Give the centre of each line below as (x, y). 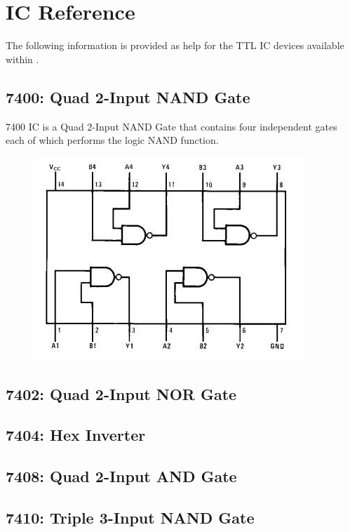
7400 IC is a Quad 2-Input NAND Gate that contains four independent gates (171, 126)
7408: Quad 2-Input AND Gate (121, 476)
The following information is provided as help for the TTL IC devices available (175, 45)
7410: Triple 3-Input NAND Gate (130, 518)
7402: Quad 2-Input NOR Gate (121, 393)
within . (22, 59)
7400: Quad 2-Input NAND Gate (128, 97)
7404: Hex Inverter (76, 435)
